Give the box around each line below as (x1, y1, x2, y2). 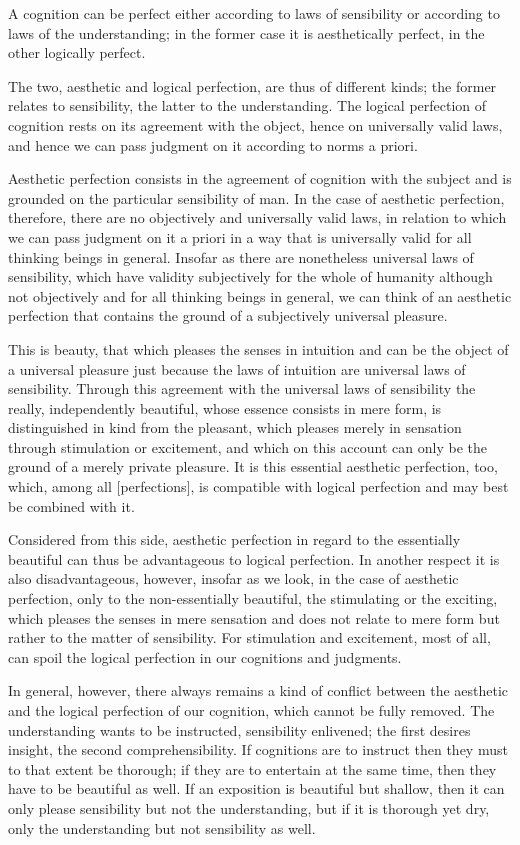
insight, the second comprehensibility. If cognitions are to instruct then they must (8, 739, 508, 760)
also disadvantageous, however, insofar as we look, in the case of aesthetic (8, 568, 459, 589)
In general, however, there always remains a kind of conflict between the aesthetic (8, 680, 509, 701)
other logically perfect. (8, 42, 146, 63)
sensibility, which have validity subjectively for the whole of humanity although (8, 266, 493, 287)
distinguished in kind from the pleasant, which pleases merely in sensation (8, 417, 462, 438)
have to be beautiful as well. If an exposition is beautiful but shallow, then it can (8, 778, 505, 799)
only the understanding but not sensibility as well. (8, 817, 316, 838)
